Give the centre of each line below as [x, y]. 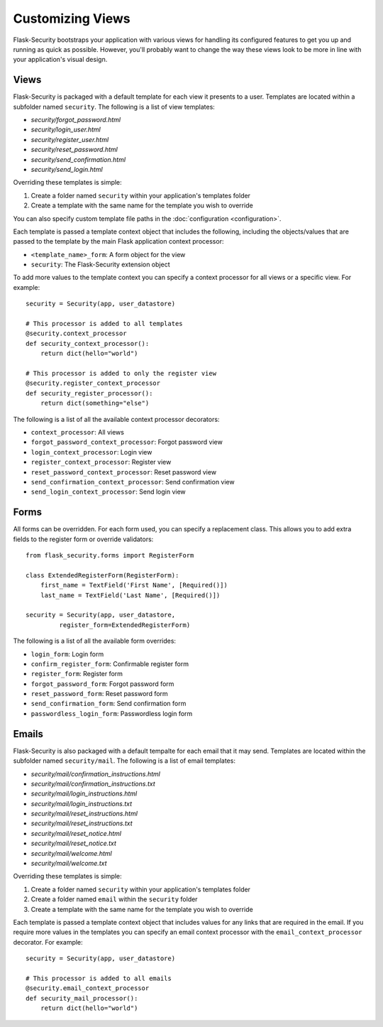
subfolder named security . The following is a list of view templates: [114, 107]
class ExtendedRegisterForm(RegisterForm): [102, 575]
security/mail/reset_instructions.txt [82, 823]
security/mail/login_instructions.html [84, 794]
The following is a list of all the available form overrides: [95, 641]
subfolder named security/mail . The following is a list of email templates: [124, 761]
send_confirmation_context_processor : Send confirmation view [133, 482]
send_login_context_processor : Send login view [108, 492]
